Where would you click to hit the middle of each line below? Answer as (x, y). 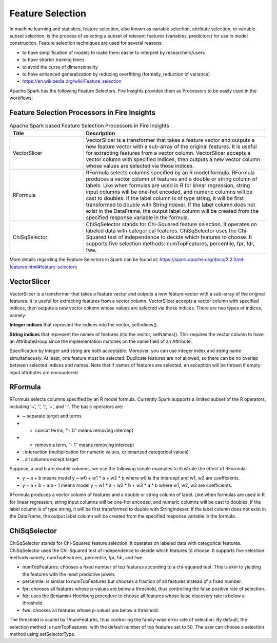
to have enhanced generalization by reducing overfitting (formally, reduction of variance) (116, 74)
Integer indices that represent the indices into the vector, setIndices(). (84, 325)
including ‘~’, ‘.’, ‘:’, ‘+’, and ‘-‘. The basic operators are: (66, 407)
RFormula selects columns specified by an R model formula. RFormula (170, 173)
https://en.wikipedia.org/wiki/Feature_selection (72, 81)
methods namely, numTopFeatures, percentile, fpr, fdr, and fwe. (76, 557)
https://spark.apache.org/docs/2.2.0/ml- (202, 260)
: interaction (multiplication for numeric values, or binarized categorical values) (106, 452)
